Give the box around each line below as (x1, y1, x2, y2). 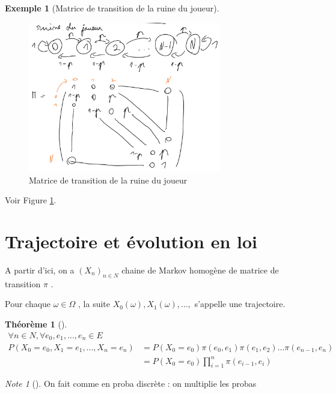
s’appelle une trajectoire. (194, 297, 286, 310)
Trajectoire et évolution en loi (5, 229, 258, 253)
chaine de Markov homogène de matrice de (121, 263, 279, 276)
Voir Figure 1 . (5, 194, 57, 206)
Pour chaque (5, 297, 51, 310)
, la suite (78, 297, 110, 310)
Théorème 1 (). (5, 317, 67, 330)
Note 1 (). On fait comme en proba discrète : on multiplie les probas (5, 377, 257, 390)
